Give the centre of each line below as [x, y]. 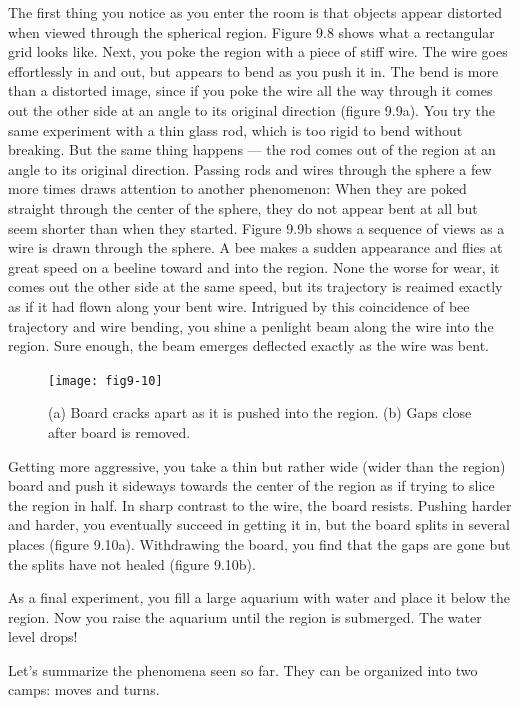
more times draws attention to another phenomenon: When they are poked [237, 188]
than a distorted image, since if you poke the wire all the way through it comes [250, 90]
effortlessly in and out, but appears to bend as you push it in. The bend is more [253, 70]
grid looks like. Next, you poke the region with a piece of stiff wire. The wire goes [258, 51]
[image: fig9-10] [105, 380]
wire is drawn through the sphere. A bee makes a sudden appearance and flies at [255, 247]
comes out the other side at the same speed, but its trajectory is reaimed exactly [255, 286]
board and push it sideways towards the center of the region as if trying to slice [251, 485]
